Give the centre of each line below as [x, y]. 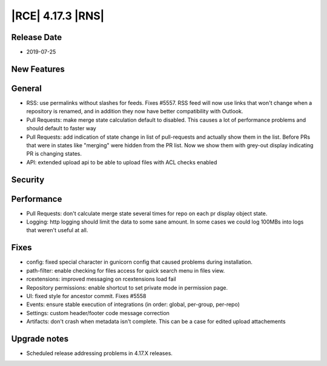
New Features [38, 69]
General [27, 88]
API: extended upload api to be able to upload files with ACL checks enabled [122, 162]
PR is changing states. [54, 154]
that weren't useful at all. [57, 230]
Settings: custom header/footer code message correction [98, 313]
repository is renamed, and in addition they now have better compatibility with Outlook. [135, 111]
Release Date [37, 37]
